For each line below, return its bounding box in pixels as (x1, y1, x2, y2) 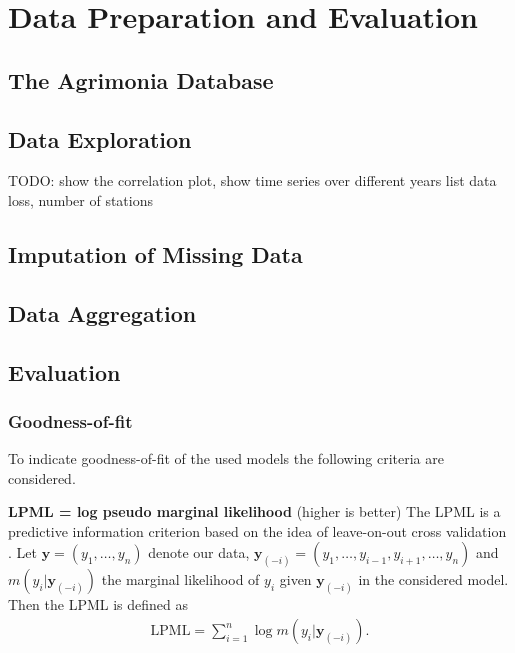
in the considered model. (358, 569, 509, 590)
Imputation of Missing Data (8, 238, 303, 269)
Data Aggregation (8, 297, 197, 328)
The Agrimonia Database (8, 64, 274, 95)
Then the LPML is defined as (8, 594, 189, 615)
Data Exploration (8, 123, 192, 154)
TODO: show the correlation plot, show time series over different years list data (8, 170, 497, 191)
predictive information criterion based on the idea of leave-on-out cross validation (8, 520, 507, 541)
